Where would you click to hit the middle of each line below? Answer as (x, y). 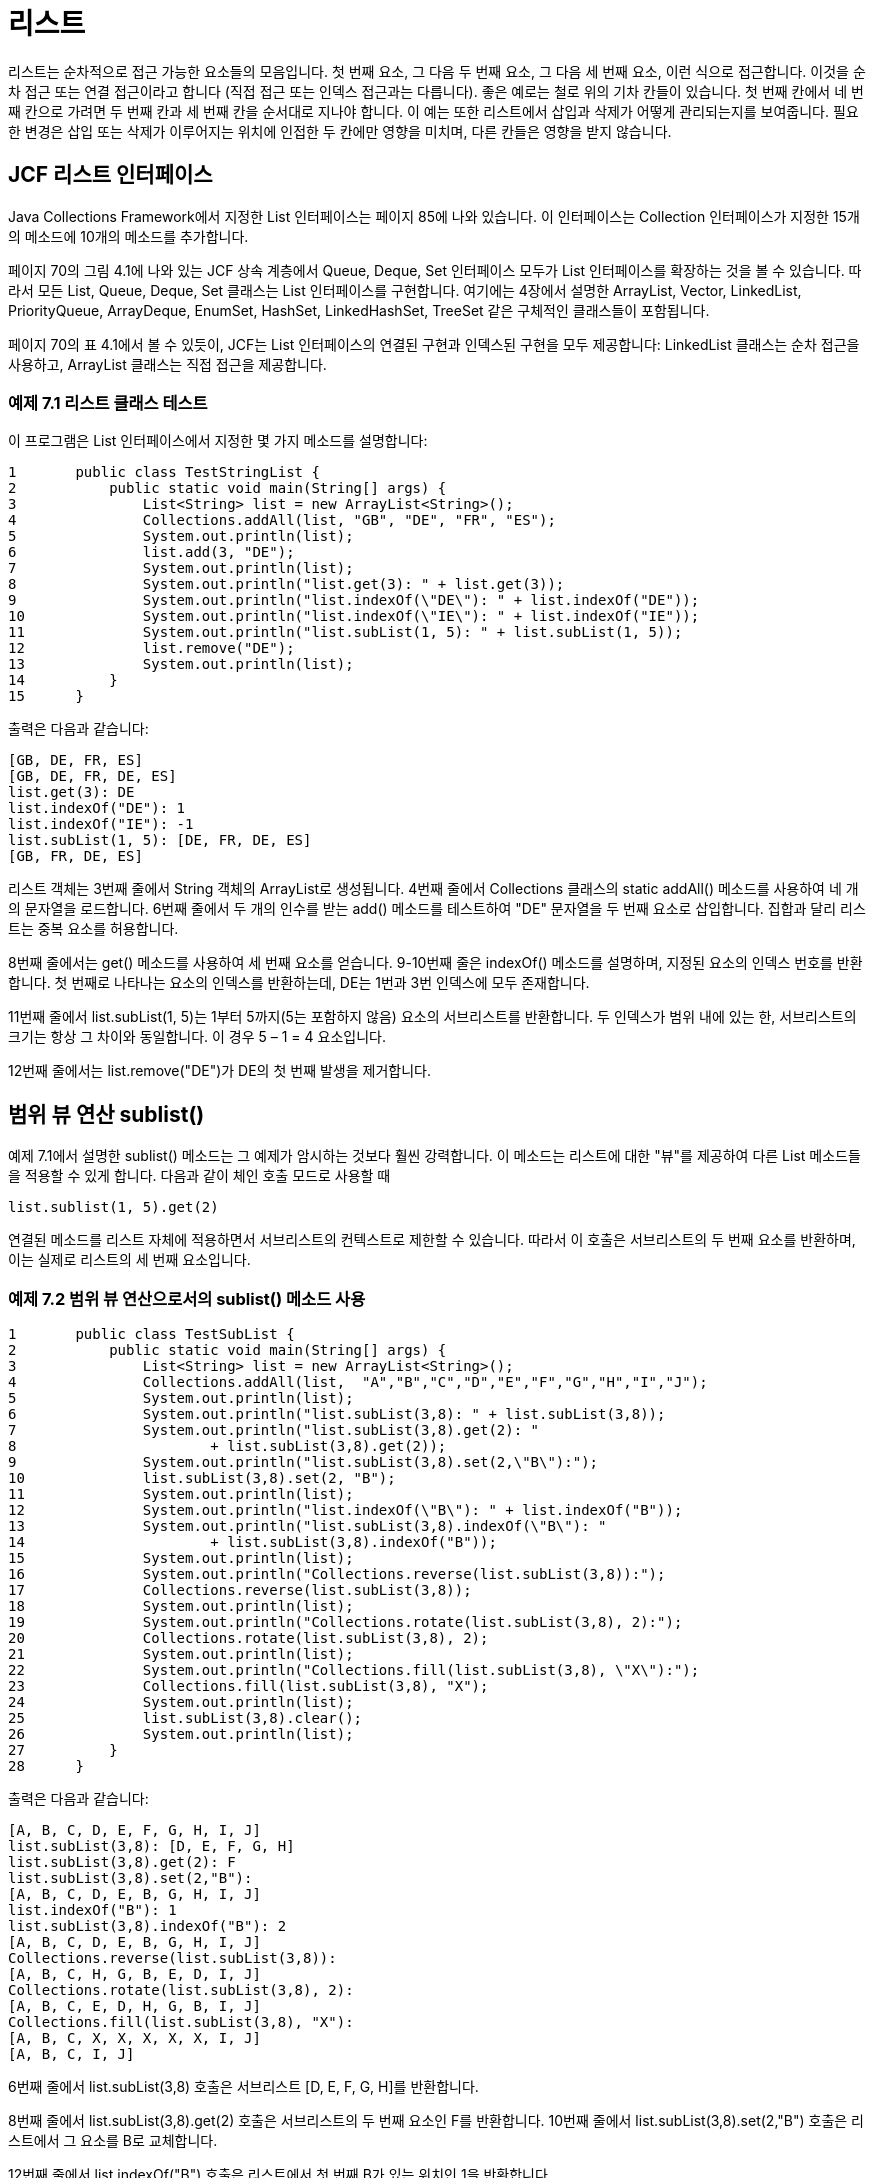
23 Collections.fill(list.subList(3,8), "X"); (248, 1685)
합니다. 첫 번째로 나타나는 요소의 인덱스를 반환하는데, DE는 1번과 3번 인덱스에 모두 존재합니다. (299, 983)
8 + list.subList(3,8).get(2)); (227, 1445)
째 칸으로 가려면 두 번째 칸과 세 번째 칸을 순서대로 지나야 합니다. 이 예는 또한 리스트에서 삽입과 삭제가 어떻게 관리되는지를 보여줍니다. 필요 (433, 111)
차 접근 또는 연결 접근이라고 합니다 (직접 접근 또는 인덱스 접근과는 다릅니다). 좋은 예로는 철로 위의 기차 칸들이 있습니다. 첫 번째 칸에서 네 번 (436, 91)
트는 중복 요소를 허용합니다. (93, 929)
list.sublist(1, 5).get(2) (113, 1207)
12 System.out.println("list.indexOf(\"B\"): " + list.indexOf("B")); (345, 1509)
